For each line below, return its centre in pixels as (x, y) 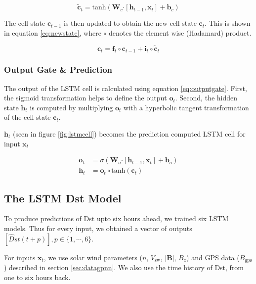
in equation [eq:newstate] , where (53, 32)
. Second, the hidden (206, 98)
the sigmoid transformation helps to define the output (85, 98)
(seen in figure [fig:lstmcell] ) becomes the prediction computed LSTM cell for (129, 134)
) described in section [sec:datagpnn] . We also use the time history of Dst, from (124, 267)
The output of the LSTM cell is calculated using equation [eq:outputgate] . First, (126, 88)
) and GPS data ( (213, 257)
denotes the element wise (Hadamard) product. (180, 32)
